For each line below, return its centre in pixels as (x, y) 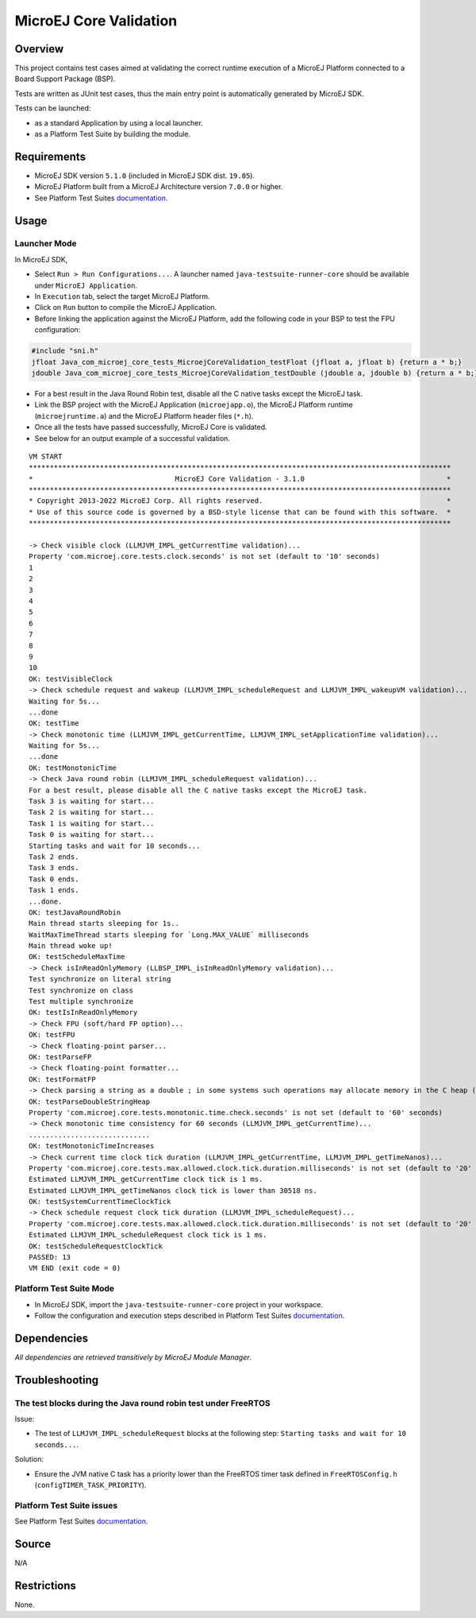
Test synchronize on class (81, 990)
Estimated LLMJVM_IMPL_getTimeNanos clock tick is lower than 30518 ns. (173, 1190)
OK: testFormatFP (62, 1079)
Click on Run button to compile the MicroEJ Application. (126, 308)
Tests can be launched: (53, 108)
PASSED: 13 (50, 1257)
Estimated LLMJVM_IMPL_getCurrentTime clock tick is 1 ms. (146, 1179)
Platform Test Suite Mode (65, 1289)
